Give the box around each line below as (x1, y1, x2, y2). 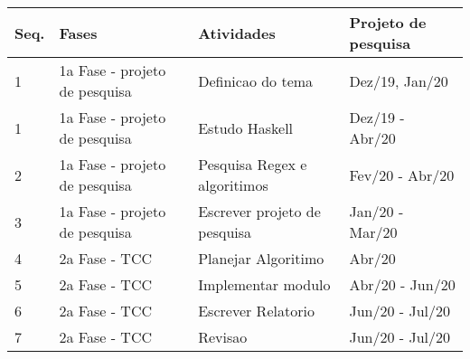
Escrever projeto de (198, 201, 321, 222)
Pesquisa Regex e (198, 154, 307, 175)
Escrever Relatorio (198, 300, 315, 321)
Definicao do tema (198, 70, 314, 91)
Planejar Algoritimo (198, 248, 324, 269)
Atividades (198, 22, 276, 43)
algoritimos (198, 175, 268, 195)
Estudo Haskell (198, 117, 294, 138)
